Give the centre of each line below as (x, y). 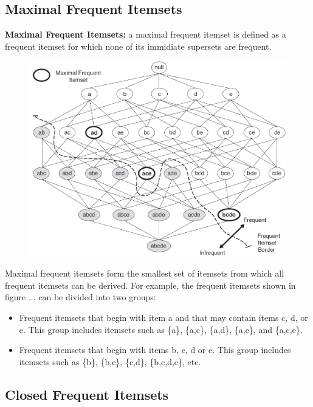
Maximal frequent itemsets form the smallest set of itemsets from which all (145, 273)
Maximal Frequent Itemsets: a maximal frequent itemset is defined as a (146, 34)
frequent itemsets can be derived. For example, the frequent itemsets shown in (150, 285)
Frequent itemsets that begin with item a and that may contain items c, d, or (163, 318)
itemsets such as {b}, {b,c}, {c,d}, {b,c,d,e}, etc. (110, 361)
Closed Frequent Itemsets (87, 394)
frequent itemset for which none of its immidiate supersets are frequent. (138, 46)
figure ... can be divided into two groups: (81, 297)
